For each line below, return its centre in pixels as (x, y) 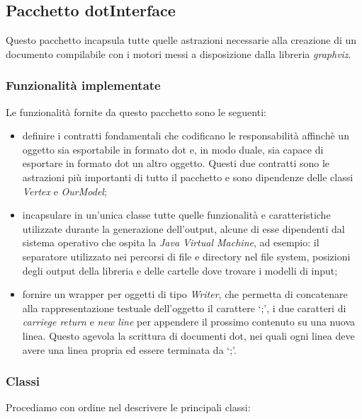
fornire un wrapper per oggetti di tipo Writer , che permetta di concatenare (185, 294)
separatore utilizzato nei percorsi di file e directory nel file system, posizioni (186, 256)
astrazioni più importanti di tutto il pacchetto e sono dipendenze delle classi (188, 177)
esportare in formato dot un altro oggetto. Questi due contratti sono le (176, 163)
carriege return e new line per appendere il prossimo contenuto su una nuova (188, 322)
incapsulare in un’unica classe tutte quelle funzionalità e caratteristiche (176, 215)
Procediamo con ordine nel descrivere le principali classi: (128, 407)
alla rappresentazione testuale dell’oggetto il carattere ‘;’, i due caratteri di (184, 308)
